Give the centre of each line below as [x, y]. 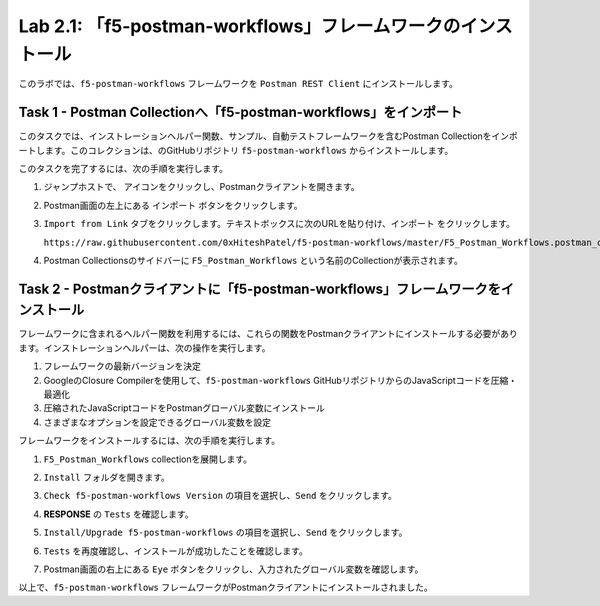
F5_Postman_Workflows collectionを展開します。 [148, 459]
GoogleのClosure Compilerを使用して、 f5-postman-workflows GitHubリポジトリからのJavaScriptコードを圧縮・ [280, 380]
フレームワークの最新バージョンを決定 [122, 366]
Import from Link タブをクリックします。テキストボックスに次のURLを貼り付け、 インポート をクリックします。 [279, 224]
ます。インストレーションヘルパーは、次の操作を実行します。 [144, 347]
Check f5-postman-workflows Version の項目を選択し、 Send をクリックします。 [220, 496]
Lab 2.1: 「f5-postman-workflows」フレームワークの [239, 26]
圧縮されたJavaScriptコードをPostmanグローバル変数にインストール [184, 408]
